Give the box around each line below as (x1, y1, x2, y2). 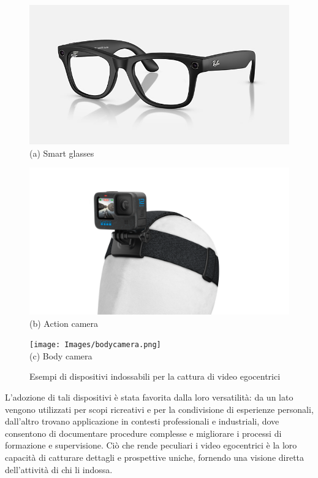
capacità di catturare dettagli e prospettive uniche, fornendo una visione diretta (5, 450, 305, 463)
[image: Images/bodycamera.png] (29, 340, 161, 350)
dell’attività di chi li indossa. (5, 463, 113, 476)
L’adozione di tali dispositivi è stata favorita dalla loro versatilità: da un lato (5, 391, 293, 404)
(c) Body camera (29, 349, 93, 362)
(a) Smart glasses (29, 146, 94, 159)
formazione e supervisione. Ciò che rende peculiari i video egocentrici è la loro (5, 439, 297, 452)
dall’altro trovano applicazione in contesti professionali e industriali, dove (5, 415, 279, 428)
